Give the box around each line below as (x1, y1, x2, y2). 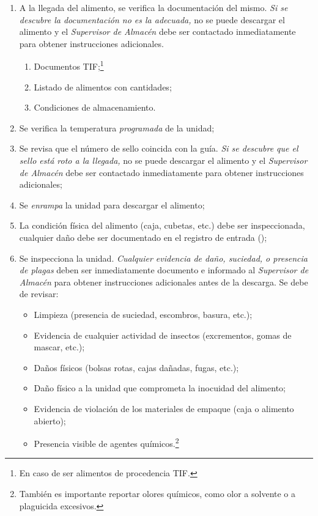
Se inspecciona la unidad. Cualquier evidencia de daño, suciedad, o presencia (19, 251, 308, 264)
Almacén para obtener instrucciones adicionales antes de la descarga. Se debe (19, 275, 308, 288)
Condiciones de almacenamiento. (34, 101, 156, 114)
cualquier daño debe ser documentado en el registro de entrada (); (19, 230, 267, 243)
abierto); (34, 414, 66, 427)
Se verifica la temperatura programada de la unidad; (19, 121, 215, 134)
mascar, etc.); (34, 341, 85, 353)
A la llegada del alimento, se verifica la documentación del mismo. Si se (19, 1, 288, 13)
